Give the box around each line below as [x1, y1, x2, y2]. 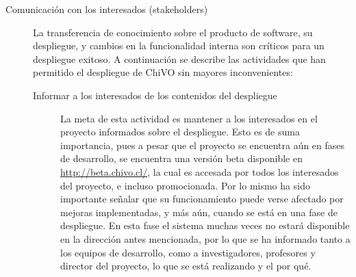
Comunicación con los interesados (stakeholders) [5, 2, 208, 16]
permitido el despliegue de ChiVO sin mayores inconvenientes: [33, 65, 293, 79]
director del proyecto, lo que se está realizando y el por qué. [60, 259, 311, 273]
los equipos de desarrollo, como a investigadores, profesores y [60, 245, 316, 259]
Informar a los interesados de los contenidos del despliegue [33, 88, 277, 102]
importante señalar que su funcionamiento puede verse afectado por [60, 192, 344, 206]
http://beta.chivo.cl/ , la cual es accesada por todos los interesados [60, 164, 339, 179]
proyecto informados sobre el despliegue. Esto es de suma [60, 124, 300, 139]
